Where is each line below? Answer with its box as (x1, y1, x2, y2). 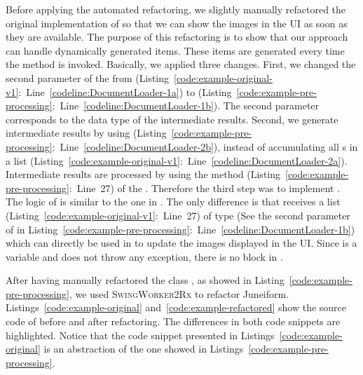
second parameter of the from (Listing (6, 70, 170, 85)
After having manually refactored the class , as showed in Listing (6, 273, 285, 287)
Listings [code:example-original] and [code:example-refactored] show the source (6, 300, 347, 315)
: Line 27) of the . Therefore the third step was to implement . (69, 180, 341, 195)
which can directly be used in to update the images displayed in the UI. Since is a (6, 236, 357, 250)
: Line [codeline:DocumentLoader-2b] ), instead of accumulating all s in (52, 139, 358, 154)
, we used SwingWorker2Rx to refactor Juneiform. (69, 286, 289, 301)
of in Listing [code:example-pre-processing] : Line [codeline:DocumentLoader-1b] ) (6, 221, 355, 236)
